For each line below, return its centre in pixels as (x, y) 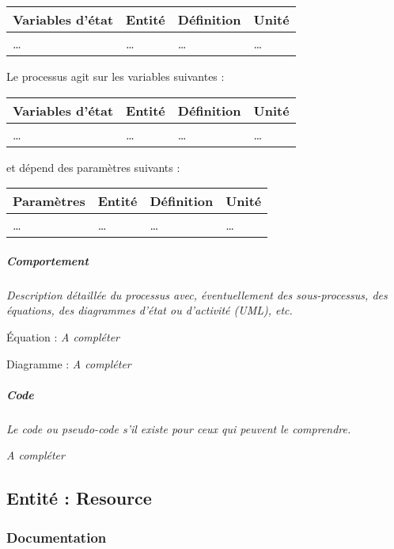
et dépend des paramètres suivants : (93, 167)
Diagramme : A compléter (69, 363)
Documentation (57, 537)
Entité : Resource (79, 498)
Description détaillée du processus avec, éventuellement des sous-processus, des (197, 294)
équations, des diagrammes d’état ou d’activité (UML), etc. (150, 310)
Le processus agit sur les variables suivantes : (116, 76)
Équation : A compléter (63, 336)
